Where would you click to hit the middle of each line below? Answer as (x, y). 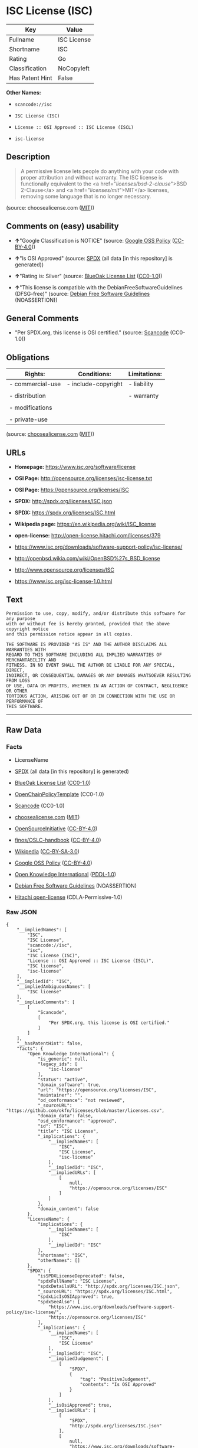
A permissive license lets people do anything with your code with (100, 171)
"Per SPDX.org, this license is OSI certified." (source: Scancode (92, 332)
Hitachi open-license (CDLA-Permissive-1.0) (68, 897)
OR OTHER (17, 691)
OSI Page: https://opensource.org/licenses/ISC (72, 490)
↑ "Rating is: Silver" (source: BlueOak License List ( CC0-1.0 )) (88, 276)
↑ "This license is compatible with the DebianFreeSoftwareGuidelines (98, 287)
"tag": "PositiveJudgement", (115, 1379)
